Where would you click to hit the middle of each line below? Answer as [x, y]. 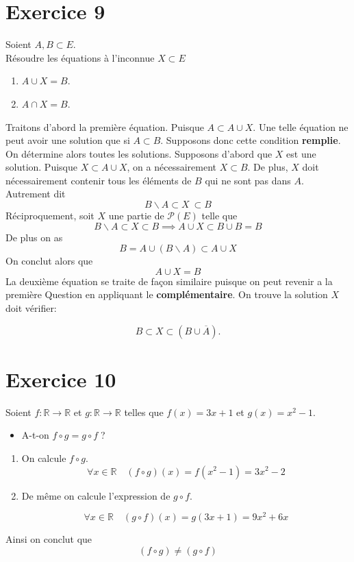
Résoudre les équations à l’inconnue [80, 57]
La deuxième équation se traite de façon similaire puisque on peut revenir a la [169, 281]
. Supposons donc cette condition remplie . [251, 140]
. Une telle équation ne [301, 126]
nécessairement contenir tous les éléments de [99, 180]
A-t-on [35, 435]
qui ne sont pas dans [248, 180]
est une [301, 153]
